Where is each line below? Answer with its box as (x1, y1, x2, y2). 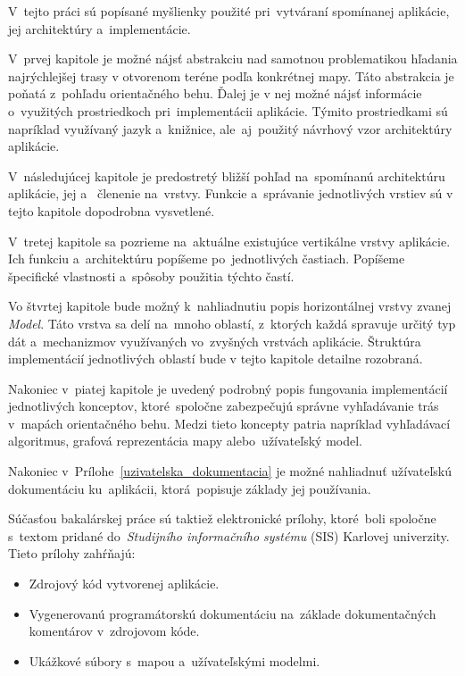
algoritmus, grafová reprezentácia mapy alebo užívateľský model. (8, 431, 362, 450)
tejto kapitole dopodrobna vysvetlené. (8, 201, 215, 220)
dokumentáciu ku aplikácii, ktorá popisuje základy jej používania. (8, 479, 371, 497)
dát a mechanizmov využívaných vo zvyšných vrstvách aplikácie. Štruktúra (8, 331, 421, 350)
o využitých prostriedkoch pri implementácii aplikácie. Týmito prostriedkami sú (8, 101, 448, 120)
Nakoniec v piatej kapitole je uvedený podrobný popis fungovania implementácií (8, 379, 448, 397)
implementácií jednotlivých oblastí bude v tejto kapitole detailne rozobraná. (8, 349, 423, 368)
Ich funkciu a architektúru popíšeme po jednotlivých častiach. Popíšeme (8, 249, 405, 268)
